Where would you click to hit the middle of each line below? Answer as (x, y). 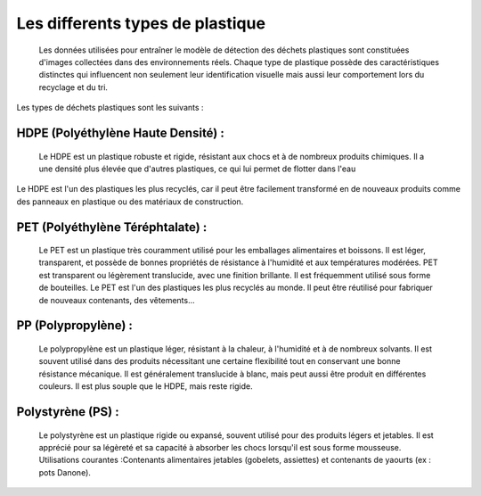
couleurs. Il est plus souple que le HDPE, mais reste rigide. (146, 386)
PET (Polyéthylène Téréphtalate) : (112, 227)
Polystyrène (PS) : (68, 412)
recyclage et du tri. (73, 87)
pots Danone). (65, 472)
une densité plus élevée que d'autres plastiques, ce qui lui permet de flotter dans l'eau (197, 169)
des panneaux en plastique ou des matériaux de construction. (130, 202)
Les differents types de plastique (141, 23)
